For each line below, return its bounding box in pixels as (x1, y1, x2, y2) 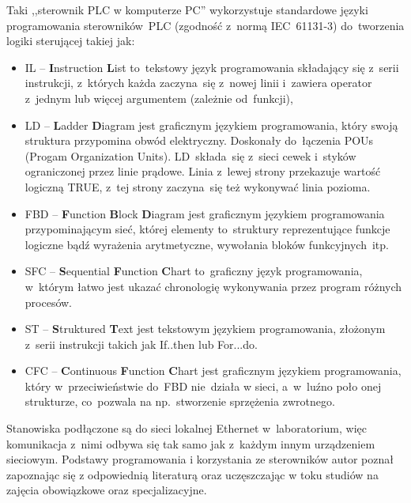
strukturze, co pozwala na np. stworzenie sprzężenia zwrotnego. (25, 393, 335, 410)
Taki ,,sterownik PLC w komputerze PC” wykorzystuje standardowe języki (6, 2, 368, 17)
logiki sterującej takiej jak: (6, 32, 135, 49)
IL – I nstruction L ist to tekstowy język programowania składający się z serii (25, 59, 399, 75)
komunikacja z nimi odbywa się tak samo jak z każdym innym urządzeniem (6, 435, 375, 452)
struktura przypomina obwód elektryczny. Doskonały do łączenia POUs (25, 132, 374, 149)
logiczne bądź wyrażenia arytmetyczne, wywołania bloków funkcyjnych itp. (25, 236, 389, 252)
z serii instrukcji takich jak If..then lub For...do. (25, 335, 258, 352)
